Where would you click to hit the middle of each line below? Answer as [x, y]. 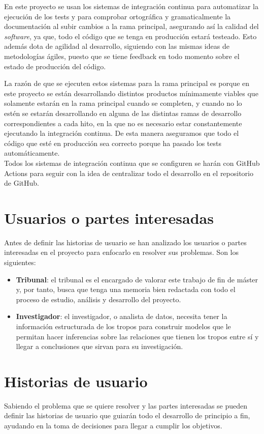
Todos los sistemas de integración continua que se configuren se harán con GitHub [132, 163]
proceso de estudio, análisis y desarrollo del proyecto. [98, 299]
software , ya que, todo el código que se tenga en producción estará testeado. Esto [130, 36]
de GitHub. [22, 183]
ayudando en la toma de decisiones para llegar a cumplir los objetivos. [113, 426]
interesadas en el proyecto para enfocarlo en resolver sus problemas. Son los [121, 252]
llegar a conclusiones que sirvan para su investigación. [100, 346]
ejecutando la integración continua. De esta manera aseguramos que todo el [122, 133]
